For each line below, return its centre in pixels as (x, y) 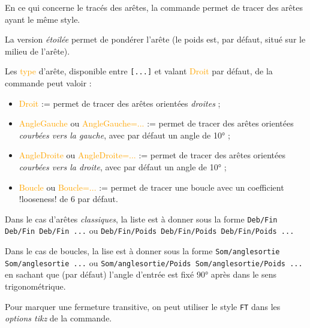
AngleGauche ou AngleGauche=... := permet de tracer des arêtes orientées (156, 123)
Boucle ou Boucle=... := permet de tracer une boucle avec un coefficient (151, 187)
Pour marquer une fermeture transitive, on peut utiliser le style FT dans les (143, 306)
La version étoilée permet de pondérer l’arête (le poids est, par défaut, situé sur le (155, 39)
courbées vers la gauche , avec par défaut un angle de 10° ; (124, 135)
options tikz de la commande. (58, 318)
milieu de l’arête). (37, 51)
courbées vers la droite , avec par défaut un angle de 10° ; (123, 167)
